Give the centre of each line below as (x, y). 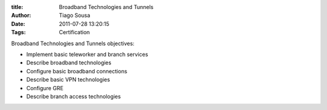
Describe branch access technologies (74, 96)
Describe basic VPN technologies (68, 80)
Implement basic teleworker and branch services (87, 54)
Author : (21, 16)
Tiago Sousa (75, 16)
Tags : (18, 32)
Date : (18, 23)
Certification (74, 32)
